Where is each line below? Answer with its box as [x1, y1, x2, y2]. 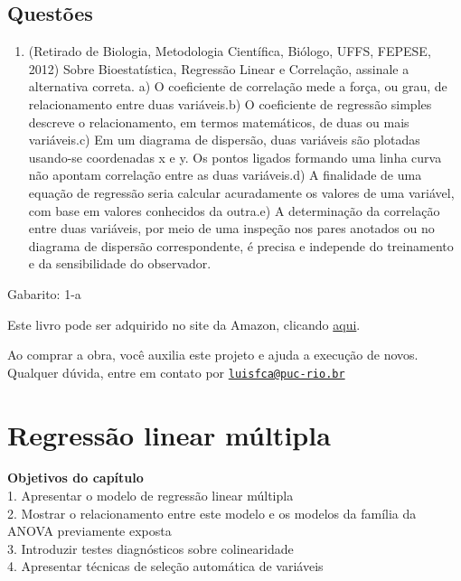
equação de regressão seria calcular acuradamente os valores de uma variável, [28, 183, 455, 201]
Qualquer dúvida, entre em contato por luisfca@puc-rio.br [7, 362, 345, 381]
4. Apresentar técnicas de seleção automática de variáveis [7, 557, 324, 576]
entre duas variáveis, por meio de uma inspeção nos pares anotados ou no [28, 219, 435, 238]
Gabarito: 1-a [7, 284, 81, 303]
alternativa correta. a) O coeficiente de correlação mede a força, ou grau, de [28, 77, 447, 96]
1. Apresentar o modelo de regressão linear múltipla [7, 486, 294, 505]
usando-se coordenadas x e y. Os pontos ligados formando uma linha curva [28, 147, 442, 166]
